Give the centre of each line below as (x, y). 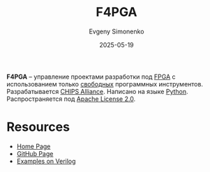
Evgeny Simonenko (117, 31)
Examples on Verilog (46, 161)
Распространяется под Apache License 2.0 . (71, 99)
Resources (38, 127)
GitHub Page (35, 153)
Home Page (33, 146)
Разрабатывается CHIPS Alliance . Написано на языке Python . (98, 91)
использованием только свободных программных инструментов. (105, 84)
